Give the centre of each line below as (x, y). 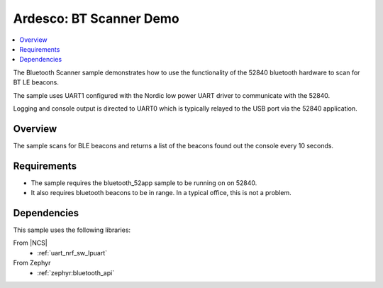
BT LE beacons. (36, 82)
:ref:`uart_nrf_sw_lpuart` (72, 253)
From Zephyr (32, 263)
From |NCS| (30, 243)
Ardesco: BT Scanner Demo (96, 18)
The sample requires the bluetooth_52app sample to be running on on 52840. (144, 183)
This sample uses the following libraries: (72, 230)
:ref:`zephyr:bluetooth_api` (76, 272)
